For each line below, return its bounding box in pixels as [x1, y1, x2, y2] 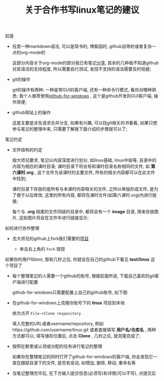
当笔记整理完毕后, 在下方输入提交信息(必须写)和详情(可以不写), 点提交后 [12, 370, 156, 376]
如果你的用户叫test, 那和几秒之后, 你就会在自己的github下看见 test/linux [5, 257, 150, 262]
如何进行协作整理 [5, 225, 40, 231]
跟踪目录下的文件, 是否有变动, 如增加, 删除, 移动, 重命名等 [20, 360, 136, 366]
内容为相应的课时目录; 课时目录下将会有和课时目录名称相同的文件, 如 [12, 164, 150, 169]
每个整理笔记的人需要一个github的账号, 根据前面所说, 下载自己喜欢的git [12, 273, 155, 279]
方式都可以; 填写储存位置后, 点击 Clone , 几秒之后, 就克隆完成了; [12, 333, 141, 339]
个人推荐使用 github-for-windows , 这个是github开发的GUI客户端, [23, 93, 153, 99]
